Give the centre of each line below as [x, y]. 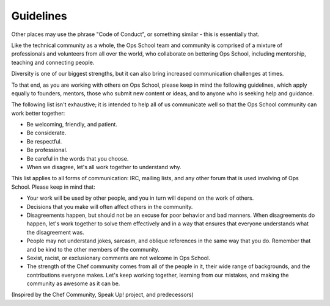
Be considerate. [46, 133]
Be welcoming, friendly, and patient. [72, 125]
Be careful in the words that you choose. [78, 158]
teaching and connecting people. [53, 62]
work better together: [38, 113]
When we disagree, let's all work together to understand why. [104, 167]
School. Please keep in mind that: [53, 187]
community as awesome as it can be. [73, 283]
